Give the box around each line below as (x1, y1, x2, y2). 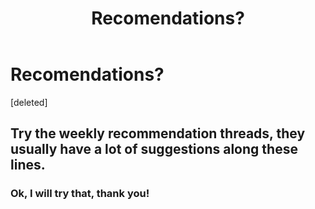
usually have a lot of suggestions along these (10, 141, 298, 158)
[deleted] (10, 96, 48, 108)
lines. (10, 157, 46, 174)
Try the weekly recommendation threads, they (10, 125, 306, 142)
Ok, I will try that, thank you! (10, 187, 150, 201)
